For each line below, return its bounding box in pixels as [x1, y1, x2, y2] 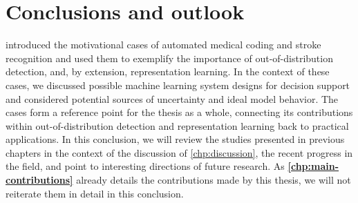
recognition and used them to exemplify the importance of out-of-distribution [6, 50, 333, 65]
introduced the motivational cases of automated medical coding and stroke [6, 37, 321, 52]
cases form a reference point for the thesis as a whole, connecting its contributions [6, 105, 353, 119]
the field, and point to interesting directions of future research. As [6, 159, 285, 173]
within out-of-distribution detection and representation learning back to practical [6, 118, 349, 133]
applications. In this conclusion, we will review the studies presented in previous [6, 132, 345, 146]
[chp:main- [288, 159, 339, 173]
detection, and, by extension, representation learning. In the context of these [6, 64, 330, 79]
